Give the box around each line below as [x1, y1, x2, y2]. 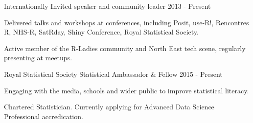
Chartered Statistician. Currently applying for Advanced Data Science [4, 102, 214, 112]
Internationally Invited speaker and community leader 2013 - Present [4, 1, 211, 11]
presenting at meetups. [4, 53, 72, 63]
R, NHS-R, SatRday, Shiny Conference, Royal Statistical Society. [4, 27, 199, 37]
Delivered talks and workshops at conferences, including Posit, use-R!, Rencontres [4, 17, 249, 27]
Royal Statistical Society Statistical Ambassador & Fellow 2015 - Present [4, 69, 223, 79]
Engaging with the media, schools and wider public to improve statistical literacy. [4, 85, 249, 95]
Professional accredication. [4, 111, 83, 121]
